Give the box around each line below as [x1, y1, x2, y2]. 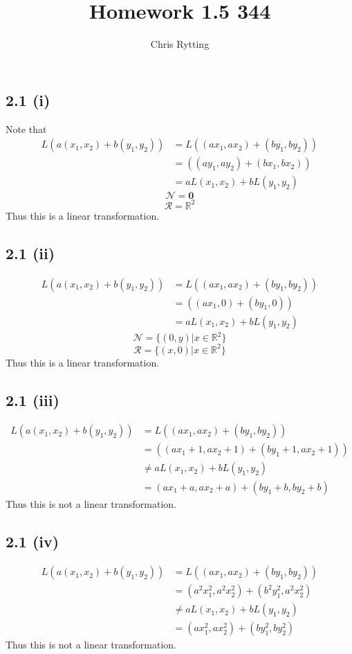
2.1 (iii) [6, 389, 59, 410]
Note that [6, 121, 47, 136]
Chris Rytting [150, 37, 210, 51]
